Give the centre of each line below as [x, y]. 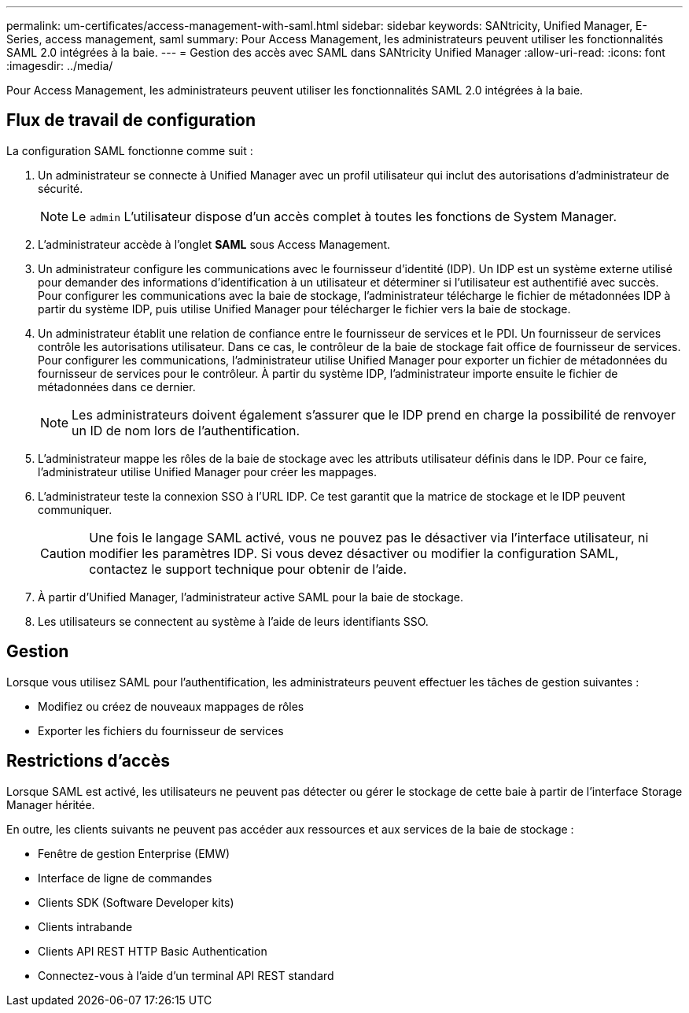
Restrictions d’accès [88, 761]
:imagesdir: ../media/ [60, 66]
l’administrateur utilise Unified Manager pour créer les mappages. [207, 471]
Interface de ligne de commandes [125, 878]
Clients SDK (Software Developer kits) [136, 902]
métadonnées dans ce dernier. [117, 386]
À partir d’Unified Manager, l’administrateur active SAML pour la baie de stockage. [251, 597]
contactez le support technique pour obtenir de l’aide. [248, 569]
